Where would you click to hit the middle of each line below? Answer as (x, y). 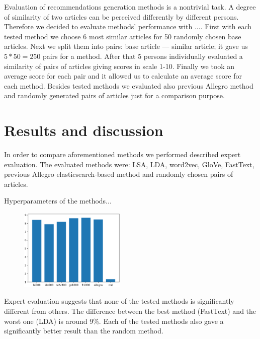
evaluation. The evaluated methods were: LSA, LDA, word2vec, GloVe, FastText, (129, 164)
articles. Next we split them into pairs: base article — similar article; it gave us (126, 46)
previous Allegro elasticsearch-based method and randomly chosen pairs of (119, 174)
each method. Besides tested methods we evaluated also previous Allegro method (129, 85)
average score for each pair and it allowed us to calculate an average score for (123, 76)
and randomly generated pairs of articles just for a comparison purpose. (114, 95)
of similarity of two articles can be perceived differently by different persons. (121, 16)
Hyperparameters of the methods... (58, 201)
